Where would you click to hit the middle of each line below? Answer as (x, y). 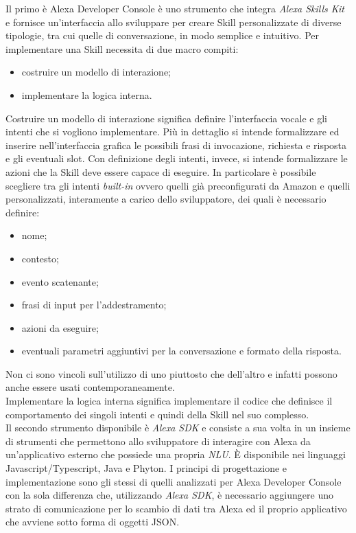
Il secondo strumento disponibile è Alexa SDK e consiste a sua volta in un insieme (178, 428)
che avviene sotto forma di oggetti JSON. (93, 522)
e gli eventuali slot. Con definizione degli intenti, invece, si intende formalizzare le (177, 158)
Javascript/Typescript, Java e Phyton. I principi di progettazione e (146, 468)
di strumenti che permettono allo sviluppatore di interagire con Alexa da (158, 441)
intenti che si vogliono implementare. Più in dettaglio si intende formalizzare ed (173, 132)
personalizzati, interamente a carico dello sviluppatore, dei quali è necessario (166, 199)
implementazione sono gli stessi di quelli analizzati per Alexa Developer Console (174, 481)
